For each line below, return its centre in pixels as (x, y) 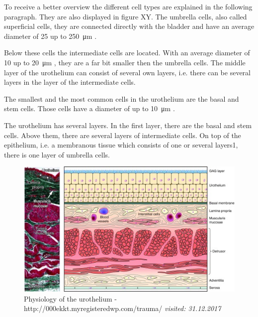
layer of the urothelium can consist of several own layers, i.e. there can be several (128, 72)
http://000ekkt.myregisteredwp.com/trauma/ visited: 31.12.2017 (123, 308)
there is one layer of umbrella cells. (57, 154)
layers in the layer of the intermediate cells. (70, 82)
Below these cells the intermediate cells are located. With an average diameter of (127, 53)
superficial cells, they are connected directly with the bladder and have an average (129, 26)
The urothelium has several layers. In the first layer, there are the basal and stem (128, 125)
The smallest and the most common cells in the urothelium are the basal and (122, 98)
